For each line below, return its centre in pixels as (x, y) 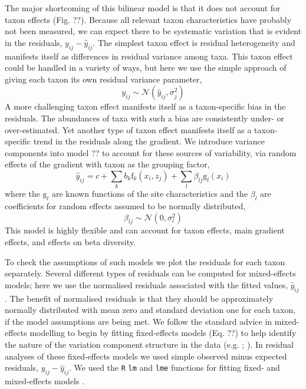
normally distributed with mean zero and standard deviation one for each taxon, (150, 310)
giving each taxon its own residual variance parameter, (103, 79)
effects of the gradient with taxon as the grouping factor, (107, 164)
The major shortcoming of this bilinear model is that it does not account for (143, 8)
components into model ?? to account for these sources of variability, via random (151, 152)
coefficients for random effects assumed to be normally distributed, (125, 206)
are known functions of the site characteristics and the (150, 194)
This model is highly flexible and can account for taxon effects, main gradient (145, 230)
